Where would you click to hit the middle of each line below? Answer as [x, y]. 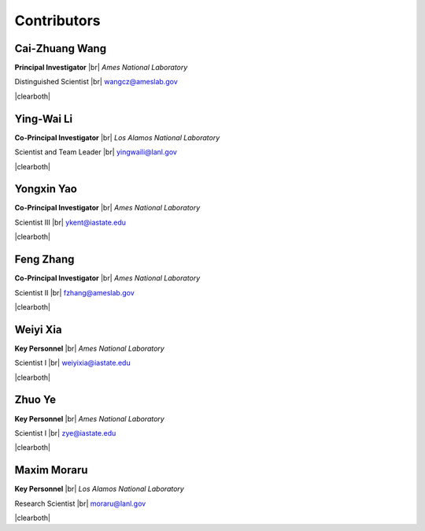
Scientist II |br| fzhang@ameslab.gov [74, 292]
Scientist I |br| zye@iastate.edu [65, 433]
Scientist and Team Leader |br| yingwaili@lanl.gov [96, 152]
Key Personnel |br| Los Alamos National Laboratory [99, 489]
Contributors [58, 20]
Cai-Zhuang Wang [60, 48]
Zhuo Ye [35, 400]
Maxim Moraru [51, 470]
